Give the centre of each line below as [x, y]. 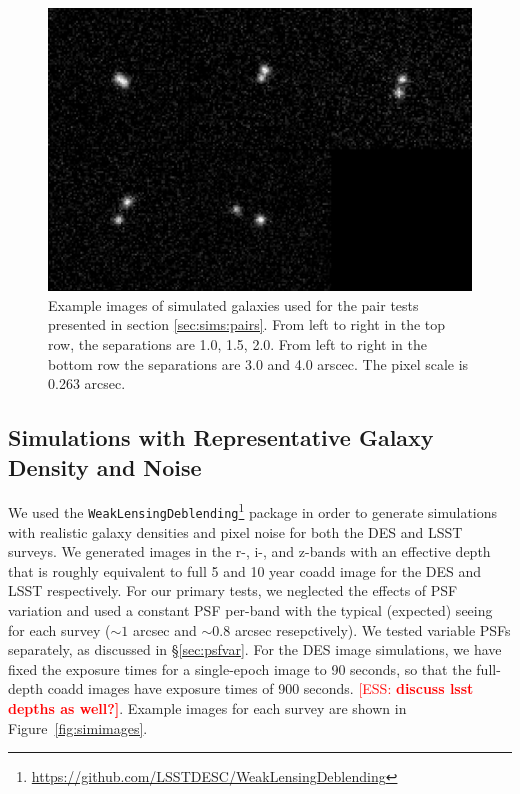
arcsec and [164, 629]
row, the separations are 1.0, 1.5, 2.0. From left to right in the [237, 344]
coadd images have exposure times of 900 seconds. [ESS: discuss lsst [260, 688]
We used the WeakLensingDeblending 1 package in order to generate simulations [253, 511]
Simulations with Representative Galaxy [221, 437]
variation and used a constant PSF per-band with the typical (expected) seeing [250, 610]
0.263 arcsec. [87, 383]
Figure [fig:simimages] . [78, 727]
